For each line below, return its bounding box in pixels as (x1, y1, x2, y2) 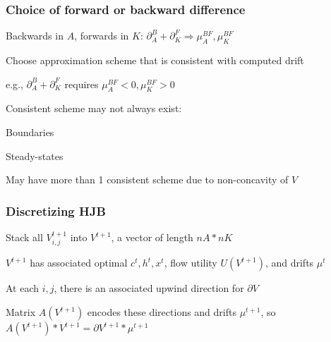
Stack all (6, 230, 43, 244)
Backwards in (6, 28, 64, 43)
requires (64, 76, 99, 91)
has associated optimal (30, 255, 128, 270)
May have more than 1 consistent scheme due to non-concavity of (6, 172, 289, 187)
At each (6, 281, 40, 295)
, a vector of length (111, 230, 193, 244)
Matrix (6, 305, 36, 319)
